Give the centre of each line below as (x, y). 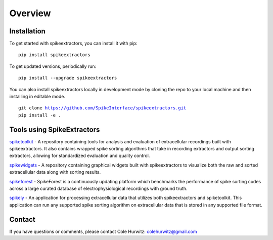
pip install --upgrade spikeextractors (68, 78)
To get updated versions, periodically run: (53, 66)
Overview (30, 13)
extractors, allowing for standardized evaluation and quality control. (80, 156)
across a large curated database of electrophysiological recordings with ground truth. (98, 189)
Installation (27, 31)
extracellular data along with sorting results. (55, 172)
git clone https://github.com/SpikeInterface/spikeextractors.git (102, 108)
